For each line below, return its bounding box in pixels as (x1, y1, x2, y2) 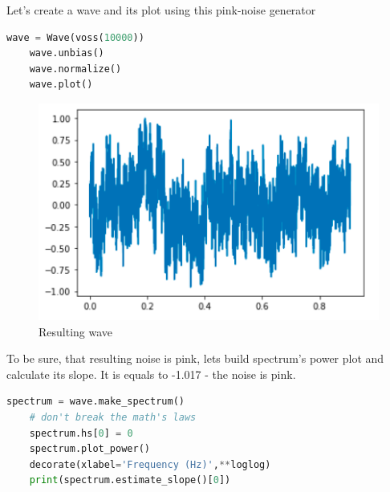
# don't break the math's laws (29, 412, 197, 424)
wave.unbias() (29, 47, 104, 59)
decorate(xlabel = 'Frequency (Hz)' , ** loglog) (29, 458, 271, 470)
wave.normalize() (29, 63, 122, 75)
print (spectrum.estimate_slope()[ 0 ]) (29, 474, 231, 486)
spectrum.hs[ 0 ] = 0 (29, 427, 133, 439)
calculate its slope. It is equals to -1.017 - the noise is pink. (6, 365, 296, 382)
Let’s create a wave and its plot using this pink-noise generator (6, 2, 316, 18)
